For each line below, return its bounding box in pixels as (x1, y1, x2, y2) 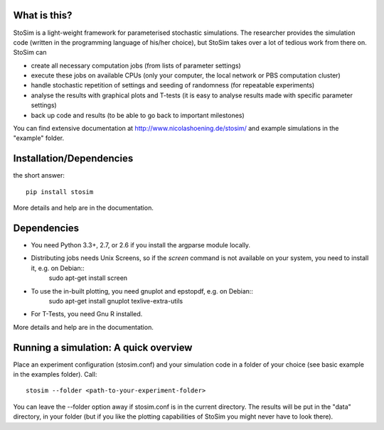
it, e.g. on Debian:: (31, 264, 85, 272)
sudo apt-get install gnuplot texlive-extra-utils (48, 296, 183, 305)
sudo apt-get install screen (48, 274, 128, 282)
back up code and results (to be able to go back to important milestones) (31, 111, 245, 119)
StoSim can (13, 48, 47, 57)
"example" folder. (13, 134, 65, 142)
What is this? (13, 9, 73, 21)
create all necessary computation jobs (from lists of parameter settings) (31, 61, 241, 70)
